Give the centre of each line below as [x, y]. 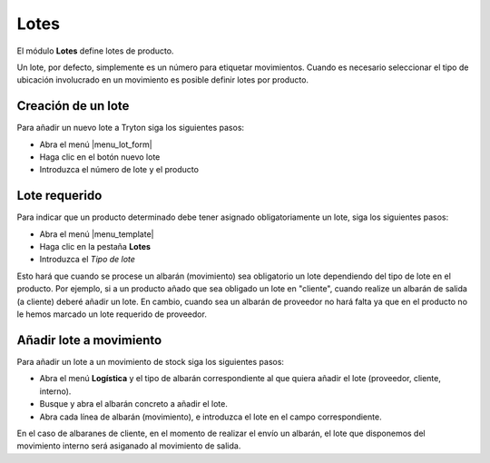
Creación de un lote [73, 106]
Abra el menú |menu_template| [97, 234]
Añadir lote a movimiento [89, 340]
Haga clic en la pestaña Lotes [95, 247]
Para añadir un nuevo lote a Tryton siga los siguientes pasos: [131, 128]
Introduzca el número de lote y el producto [119, 170]
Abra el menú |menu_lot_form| [96, 144]
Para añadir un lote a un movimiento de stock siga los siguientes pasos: [151, 361]
